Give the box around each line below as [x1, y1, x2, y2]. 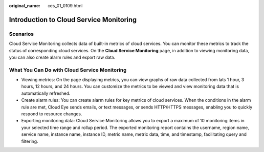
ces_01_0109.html [47, 3, 83, 8]
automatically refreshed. [21, 90, 70, 96]
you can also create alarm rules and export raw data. [9, 54, 115, 60]
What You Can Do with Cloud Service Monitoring [9, 66, 127, 73]
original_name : [9, 3, 41, 8]
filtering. [21, 138, 39, 144]
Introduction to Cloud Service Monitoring [9, 15, 137, 24]
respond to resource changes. [21, 111, 83, 117]
